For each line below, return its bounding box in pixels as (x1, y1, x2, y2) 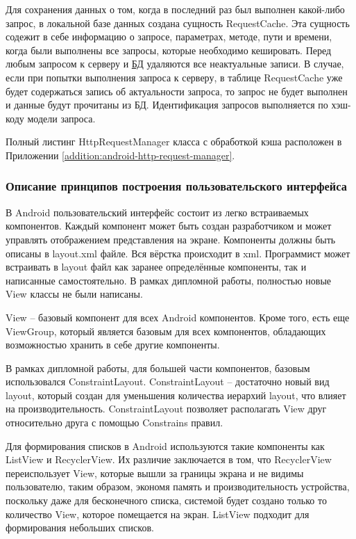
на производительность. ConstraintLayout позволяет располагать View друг (6, 401, 327, 416)
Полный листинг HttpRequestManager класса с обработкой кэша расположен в (6, 134, 342, 149)
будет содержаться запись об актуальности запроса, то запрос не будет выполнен (6, 83, 348, 98)
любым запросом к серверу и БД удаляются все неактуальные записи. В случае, (6, 56, 344, 71)
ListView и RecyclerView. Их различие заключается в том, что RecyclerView (6, 452, 332, 467)
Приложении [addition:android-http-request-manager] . (6, 147, 235, 162)
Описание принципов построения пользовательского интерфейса (6, 177, 347, 195)
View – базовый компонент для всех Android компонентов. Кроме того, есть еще (6, 309, 350, 324)
